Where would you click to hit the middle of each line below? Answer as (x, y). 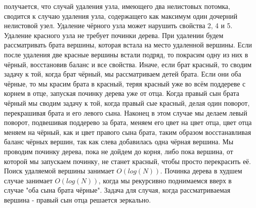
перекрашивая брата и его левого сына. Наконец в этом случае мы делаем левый (126, 112)
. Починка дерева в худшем (201, 171)
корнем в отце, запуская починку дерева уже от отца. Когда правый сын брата (122, 93)
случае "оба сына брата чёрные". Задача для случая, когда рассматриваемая (117, 190)
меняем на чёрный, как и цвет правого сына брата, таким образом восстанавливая (128, 132)
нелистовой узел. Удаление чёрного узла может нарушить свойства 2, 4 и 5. (118, 25)
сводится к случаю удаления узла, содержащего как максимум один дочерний (121, 16)
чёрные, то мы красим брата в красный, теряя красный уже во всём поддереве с (125, 83)
